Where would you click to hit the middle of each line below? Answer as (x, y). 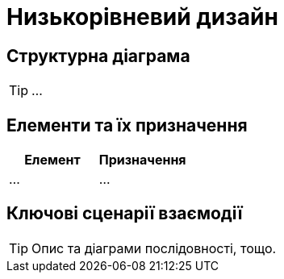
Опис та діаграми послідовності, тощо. (154, 248)
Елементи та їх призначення (127, 125)
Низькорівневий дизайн (142, 17)
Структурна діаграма (98, 56)
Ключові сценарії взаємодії (125, 214)
